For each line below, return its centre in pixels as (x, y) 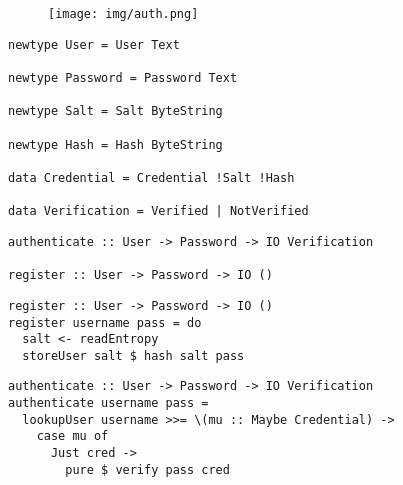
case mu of (72, 436)
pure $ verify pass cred (147, 469)
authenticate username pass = (108, 403)
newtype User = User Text (94, 44)
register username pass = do (105, 322)
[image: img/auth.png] (123, 14)
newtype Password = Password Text (123, 77)
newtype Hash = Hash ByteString (115, 144)
